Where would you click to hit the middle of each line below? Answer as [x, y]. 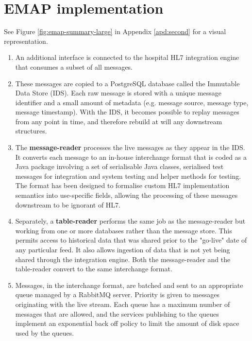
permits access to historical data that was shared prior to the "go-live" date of [131, 240]
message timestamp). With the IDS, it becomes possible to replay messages [127, 112]
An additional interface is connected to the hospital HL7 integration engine [127, 57]
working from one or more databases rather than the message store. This [124, 230]
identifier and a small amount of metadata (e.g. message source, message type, [132, 102]
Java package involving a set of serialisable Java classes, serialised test [119, 166]
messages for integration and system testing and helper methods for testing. [128, 176]
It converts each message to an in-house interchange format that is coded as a [131, 157]
